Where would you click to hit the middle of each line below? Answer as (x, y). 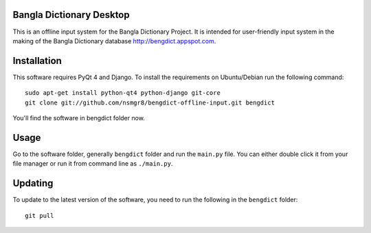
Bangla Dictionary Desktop (71, 15)
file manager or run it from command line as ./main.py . (93, 164)
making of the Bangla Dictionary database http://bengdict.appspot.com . (114, 41)
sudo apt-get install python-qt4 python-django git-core (123, 93)
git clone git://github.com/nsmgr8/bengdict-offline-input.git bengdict (150, 102)
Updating (33, 183)
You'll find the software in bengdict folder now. (79, 118)
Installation (37, 61)
